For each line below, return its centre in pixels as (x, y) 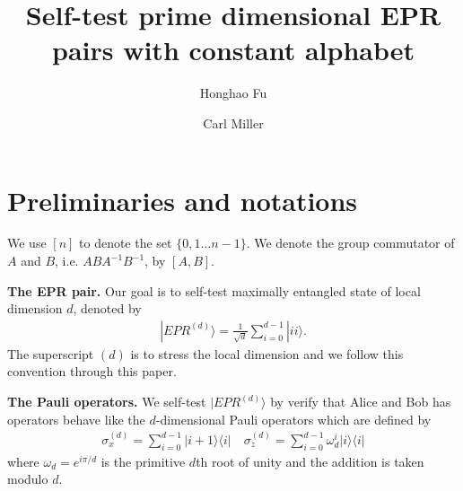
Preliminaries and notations (183, 200)
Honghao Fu (233, 93)
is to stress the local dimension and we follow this (267, 353)
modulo (28, 479)
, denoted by (107, 308)
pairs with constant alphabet (233, 50)
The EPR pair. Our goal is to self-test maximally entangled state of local (214, 290)
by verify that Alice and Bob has (361, 402)
